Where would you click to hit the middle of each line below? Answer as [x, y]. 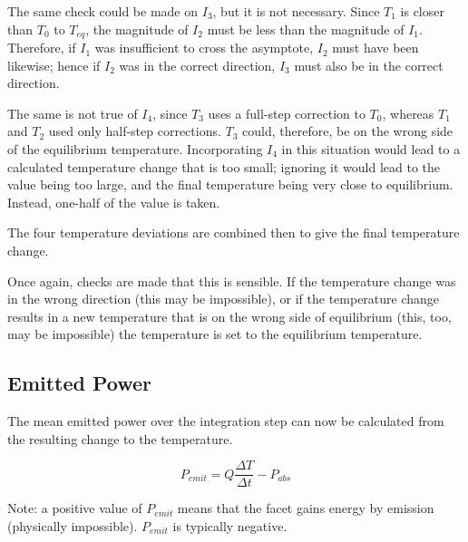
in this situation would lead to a [371, 149]
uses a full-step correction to [287, 113]
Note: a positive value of [75, 508]
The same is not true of [73, 113]
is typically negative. [230, 526]
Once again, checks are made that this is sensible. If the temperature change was [232, 281]
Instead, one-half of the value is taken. [114, 202]
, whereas [408, 113]
